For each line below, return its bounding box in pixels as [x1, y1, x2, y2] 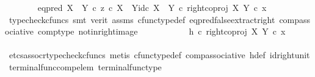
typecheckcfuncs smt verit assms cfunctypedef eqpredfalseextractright [9, 13, 275, 25]
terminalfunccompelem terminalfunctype [9, 60, 162, 73]
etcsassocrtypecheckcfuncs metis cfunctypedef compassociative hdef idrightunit [9, 49, 310, 61]
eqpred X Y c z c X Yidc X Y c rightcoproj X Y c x [37, 1, 267, 13]
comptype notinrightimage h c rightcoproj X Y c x [38, 25, 286, 38]
